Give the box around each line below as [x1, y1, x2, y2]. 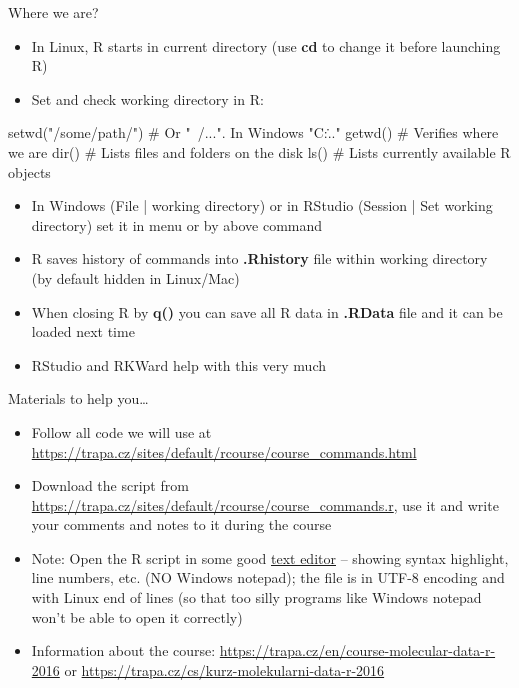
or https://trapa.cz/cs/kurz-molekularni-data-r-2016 [64, 659, 385, 680]
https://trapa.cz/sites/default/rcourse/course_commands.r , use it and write [31, 494, 499, 515]
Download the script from [31, 475, 189, 496]
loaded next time [31, 321, 135, 342]
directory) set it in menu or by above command [31, 214, 323, 235]
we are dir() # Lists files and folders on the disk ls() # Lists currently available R [8, 141, 511, 162]
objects [8, 161, 51, 182]
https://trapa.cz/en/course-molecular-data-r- [219, 640, 496, 661]
